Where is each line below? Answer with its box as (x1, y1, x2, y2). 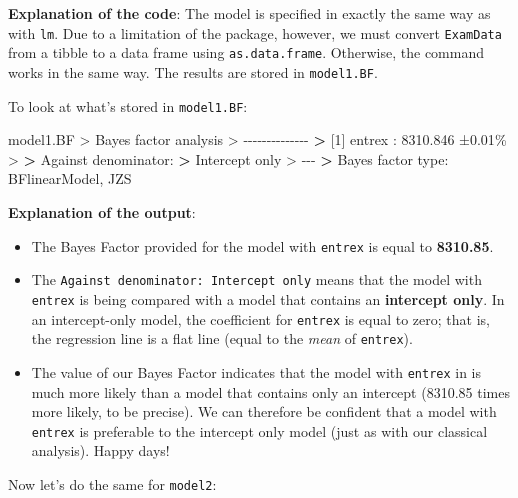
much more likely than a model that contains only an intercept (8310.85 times (31, 381, 510, 402)
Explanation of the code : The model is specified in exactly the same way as (8, 3, 491, 23)
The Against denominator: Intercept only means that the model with (31, 269, 482, 290)
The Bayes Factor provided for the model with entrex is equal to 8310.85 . (31, 235, 494, 256)
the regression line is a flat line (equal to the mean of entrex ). (31, 328, 413, 349)
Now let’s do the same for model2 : (8, 473, 217, 494)
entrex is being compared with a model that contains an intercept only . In (31, 288, 505, 309)
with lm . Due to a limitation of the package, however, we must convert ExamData (8, 22, 502, 43)
